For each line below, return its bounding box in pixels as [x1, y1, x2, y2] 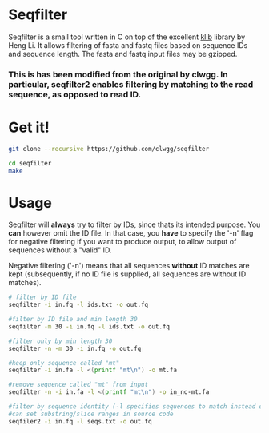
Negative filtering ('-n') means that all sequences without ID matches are [8, 261, 250, 271]
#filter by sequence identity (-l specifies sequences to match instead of [8, 403, 267, 411]
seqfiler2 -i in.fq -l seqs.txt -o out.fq [8, 417, 152, 425]
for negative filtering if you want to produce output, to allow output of [8, 237, 237, 247]
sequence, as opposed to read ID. [8, 89, 142, 100]
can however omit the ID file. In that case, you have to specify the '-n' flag [8, 228, 254, 238]
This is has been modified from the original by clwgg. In [8, 69, 228, 80]
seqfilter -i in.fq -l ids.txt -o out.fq [8, 301, 149, 309]
